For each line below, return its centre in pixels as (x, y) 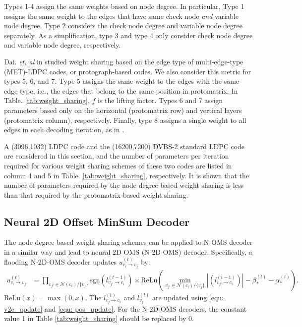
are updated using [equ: (188, 297)
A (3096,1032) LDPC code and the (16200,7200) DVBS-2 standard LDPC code (124, 146)
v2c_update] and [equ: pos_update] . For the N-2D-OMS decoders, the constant (125, 308)
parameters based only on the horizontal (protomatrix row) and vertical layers (123, 110)
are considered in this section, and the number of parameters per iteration (117, 156)
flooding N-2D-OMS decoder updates (60, 261)
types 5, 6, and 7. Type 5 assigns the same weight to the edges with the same (122, 81)
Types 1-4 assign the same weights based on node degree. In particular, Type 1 (124, 6)
